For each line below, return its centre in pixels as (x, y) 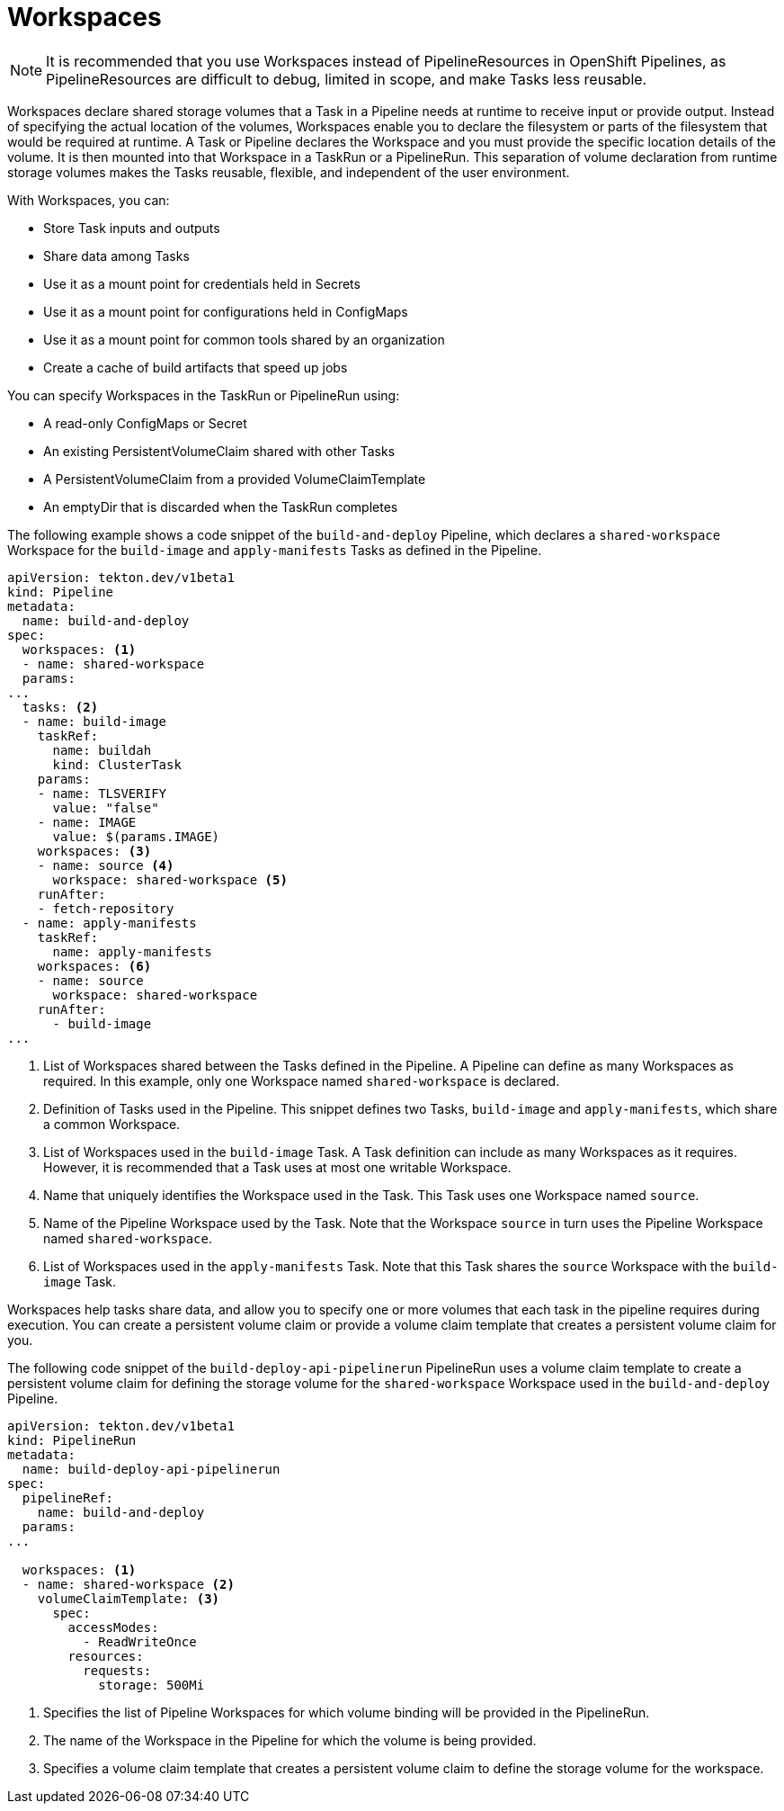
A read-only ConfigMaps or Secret (145, 423)
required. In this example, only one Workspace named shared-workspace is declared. (302, 1080)
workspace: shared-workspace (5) (170, 879)
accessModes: (113, 1627)
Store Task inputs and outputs (132, 228)
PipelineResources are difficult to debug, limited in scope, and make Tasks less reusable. (347, 79)
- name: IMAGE (87, 822)
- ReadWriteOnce (140, 1641)
